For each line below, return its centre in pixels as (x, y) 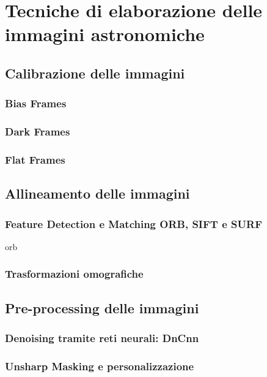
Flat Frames (35, 159)
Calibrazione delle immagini (95, 73)
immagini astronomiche (105, 34)
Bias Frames (36, 103)
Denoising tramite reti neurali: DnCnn (102, 338)
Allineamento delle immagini (97, 193)
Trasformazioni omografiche (74, 274)
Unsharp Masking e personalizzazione (100, 366)
